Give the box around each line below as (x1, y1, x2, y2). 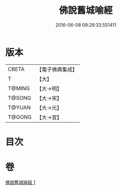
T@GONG (8, 113, 32, 121)
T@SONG (8, 94, 32, 101)
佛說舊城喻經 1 (5, 179, 36, 185)
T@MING (8, 85, 30, 92)
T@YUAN (8, 104, 31, 111)
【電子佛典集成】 (36, 66, 78, 73)
